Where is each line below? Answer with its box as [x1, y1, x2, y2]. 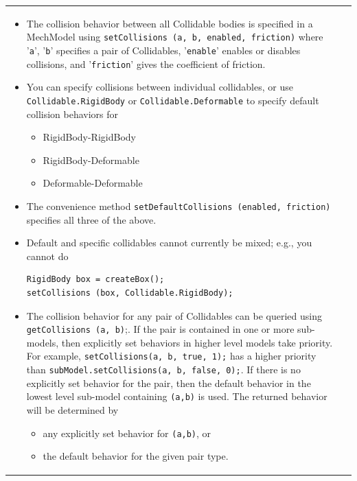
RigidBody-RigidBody [43, 130, 136, 144]
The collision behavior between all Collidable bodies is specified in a [26, 16, 313, 30]
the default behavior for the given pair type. [43, 449, 229, 463]
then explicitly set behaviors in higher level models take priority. [61, 335, 333, 349]
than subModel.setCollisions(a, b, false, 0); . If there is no [26, 362, 301, 377]
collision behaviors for [26, 106, 119, 121]
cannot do [26, 248, 69, 263]
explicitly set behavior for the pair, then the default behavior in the [26, 375, 311, 390]
